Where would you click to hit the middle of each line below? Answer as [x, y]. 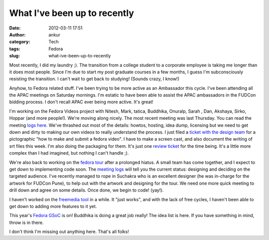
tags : [15, 49]
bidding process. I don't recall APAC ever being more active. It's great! [81, 102]
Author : [17, 34]
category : [20, 42]
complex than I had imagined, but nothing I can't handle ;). [69, 153]
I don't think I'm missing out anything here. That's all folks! [69, 232]
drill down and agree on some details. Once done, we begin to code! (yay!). [86, 190]
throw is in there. [27, 223]
